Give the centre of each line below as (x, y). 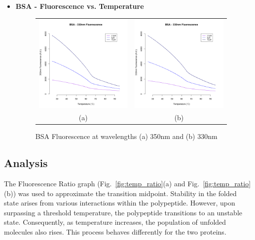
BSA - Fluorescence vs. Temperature (80, 6)
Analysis (26, 163)
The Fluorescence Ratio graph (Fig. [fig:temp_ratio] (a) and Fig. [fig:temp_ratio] (127, 184)
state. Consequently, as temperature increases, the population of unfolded (115, 222)
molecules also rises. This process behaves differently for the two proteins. (115, 232)
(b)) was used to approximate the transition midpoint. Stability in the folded (120, 193)
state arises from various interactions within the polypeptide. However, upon (120, 203)
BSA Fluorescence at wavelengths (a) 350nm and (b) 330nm (126, 136)
